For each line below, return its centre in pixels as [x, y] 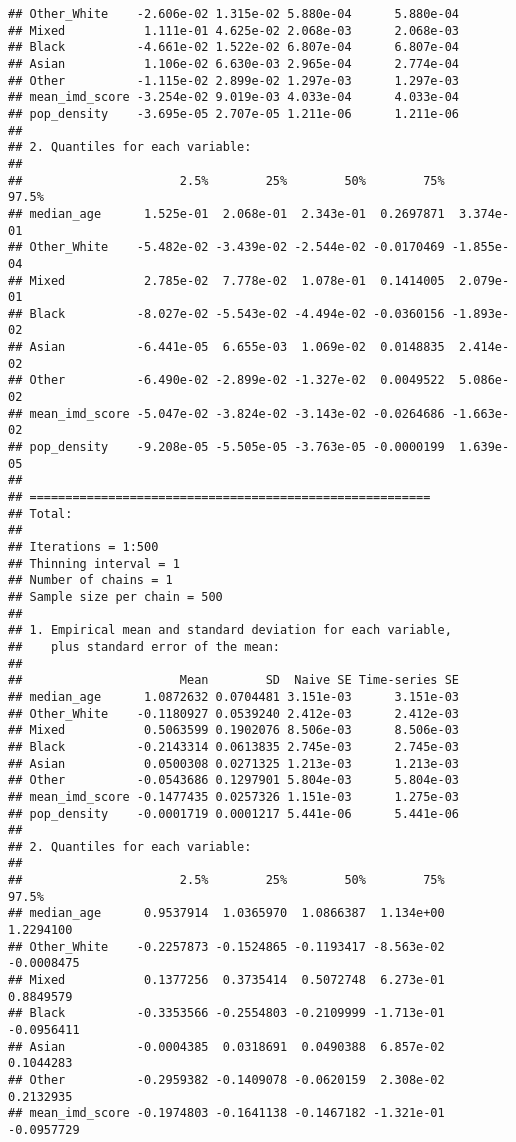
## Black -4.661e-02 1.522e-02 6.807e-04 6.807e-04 [234, 47]
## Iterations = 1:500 [83, 547]
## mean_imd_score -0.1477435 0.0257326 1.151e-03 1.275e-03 [234, 796]
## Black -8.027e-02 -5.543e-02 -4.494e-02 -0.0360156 [226, 313]
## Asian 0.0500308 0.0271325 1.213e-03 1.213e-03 [234, 763]
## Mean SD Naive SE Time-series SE [234, 680]
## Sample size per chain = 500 [115, 596]
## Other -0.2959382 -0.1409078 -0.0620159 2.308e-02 [226, 1080]
